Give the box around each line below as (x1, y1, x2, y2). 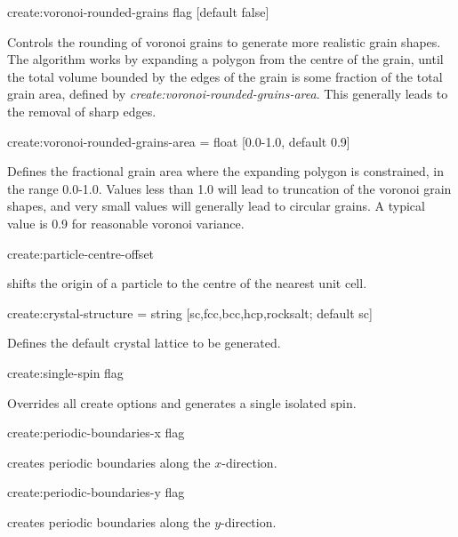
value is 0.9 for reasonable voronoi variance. (7, 213, 245, 232)
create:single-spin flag (7, 363, 124, 381)
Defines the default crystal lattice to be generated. (7, 333, 281, 352)
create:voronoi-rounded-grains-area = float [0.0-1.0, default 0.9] (7, 132, 350, 150)
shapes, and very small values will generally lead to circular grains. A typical (7, 196, 425, 215)
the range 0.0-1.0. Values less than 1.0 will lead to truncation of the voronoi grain (7, 179, 452, 197)
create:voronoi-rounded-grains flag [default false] (7, 3, 269, 20)
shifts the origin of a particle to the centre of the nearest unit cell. (7, 274, 367, 293)
